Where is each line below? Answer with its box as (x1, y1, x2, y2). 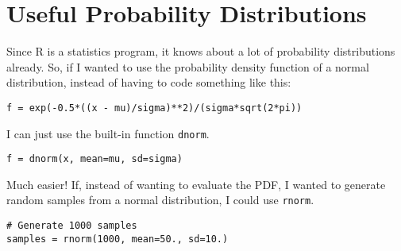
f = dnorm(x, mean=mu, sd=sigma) (6, 153, 183, 165)
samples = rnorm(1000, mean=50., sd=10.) (6, 233, 229, 245)
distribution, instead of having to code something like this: (6, 74, 291, 91)
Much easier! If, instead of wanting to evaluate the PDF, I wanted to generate (6, 176, 386, 192)
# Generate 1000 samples (6, 220, 137, 232)
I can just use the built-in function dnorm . (6, 125, 210, 141)
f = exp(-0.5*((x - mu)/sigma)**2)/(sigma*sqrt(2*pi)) (6, 102, 303, 114)
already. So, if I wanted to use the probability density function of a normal (6, 58, 369, 75)
